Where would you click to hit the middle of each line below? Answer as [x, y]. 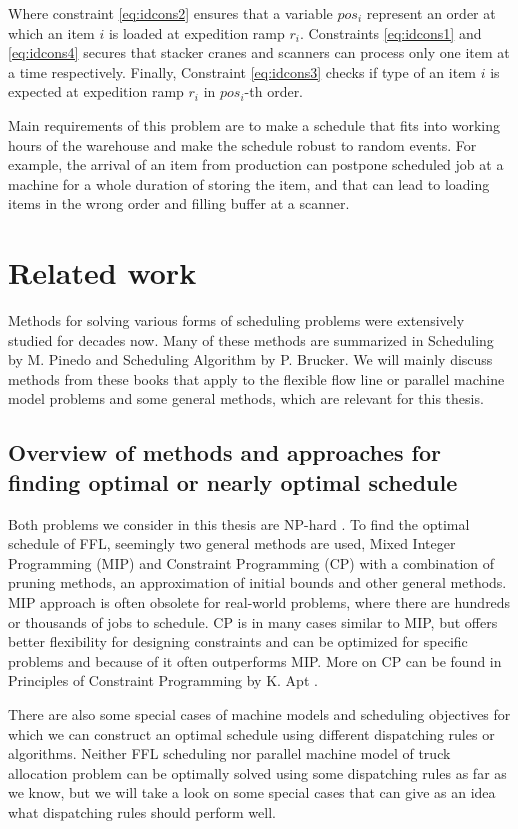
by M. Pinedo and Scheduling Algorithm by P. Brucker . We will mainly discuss [250, 359]
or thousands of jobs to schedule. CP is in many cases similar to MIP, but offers [253, 621]
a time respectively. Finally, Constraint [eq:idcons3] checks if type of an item [242, 71]
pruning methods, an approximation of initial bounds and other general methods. [257, 582]
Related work [102, 272]
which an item [51, 32]
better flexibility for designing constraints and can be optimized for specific [238, 641]
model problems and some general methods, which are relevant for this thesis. [246, 398]
